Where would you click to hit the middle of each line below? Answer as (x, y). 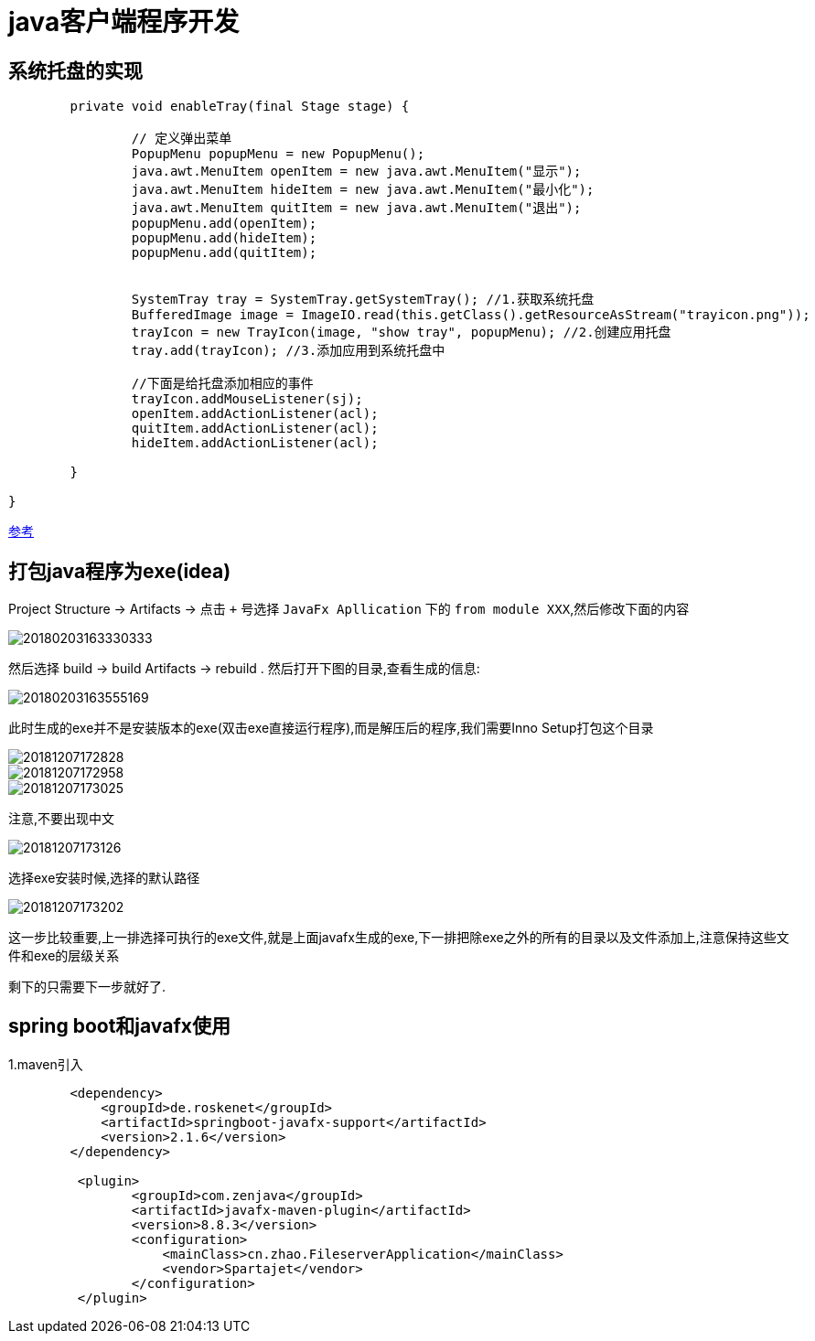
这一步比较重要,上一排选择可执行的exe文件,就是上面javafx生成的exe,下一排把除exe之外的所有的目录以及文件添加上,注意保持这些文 (399, 938)
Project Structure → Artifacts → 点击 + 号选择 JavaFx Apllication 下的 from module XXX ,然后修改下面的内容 (349, 609)
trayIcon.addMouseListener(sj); (247, 399)
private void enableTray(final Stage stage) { (240, 107)
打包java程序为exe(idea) (120, 571)
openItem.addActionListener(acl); (255, 414)
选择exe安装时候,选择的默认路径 (104, 878)
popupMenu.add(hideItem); (224, 238)
